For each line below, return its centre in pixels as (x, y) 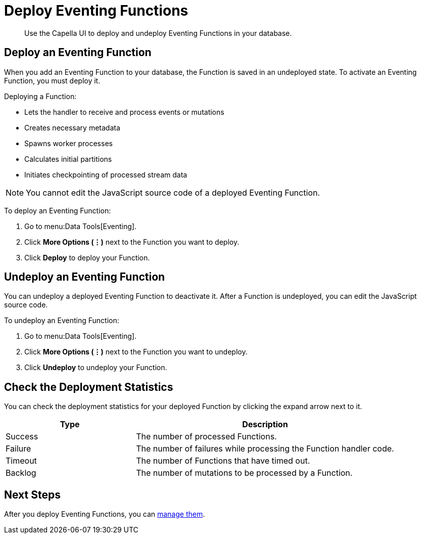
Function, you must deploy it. (52, 80)
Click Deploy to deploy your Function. (87, 257)
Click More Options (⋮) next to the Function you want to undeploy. (136, 352)
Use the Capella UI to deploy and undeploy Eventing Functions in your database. (158, 33)
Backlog (21, 473)
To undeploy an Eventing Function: (62, 321)
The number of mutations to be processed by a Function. (244, 473)
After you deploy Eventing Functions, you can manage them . (105, 514)
